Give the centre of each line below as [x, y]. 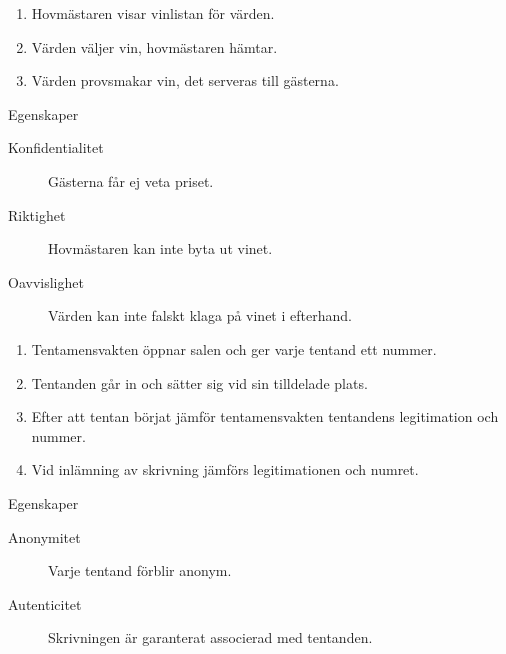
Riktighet [37, 214]
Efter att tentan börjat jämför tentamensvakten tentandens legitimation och [265, 416]
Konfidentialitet [56, 147]
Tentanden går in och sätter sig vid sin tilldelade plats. [199, 382]
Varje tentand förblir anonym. [140, 570]
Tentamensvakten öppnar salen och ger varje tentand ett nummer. [234, 348]
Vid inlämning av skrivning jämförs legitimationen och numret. [225, 469]
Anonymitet [44, 536]
